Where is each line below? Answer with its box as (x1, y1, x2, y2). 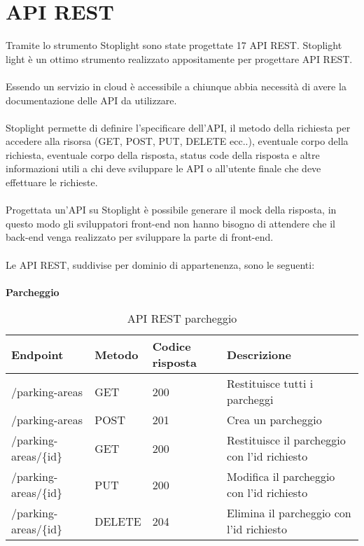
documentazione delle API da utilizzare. (6, 92, 177, 107)
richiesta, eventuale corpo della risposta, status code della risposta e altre (6, 147, 320, 162)
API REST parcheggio (127, 310, 237, 327)
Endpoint (11, 346, 64, 363)
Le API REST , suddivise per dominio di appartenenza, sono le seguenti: (6, 257, 315, 272)
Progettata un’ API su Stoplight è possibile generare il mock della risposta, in (6, 202, 337, 217)
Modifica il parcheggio (227, 468, 335, 485)
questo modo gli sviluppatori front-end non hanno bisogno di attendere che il (6, 216, 335, 230)
